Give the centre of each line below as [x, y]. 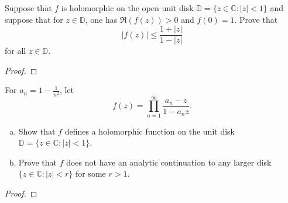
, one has [101, 19]
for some [90, 173]
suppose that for [34, 19]
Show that [37, 131]
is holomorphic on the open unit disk [127, 8]
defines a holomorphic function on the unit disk [150, 131]
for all [16, 51]
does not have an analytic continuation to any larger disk [169, 162]
